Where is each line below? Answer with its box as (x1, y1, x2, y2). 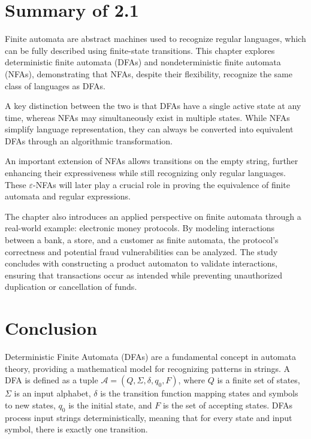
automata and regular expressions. (5, 190, 131, 202)
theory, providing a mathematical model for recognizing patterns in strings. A (5, 362, 291, 374)
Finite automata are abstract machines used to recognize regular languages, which (5, 32, 306, 45)
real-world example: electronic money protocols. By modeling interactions (5, 222, 275, 234)
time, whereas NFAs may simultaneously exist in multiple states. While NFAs (5, 111, 290, 123)
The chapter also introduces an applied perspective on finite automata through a (5, 210, 301, 222)
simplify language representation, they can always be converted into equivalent (5, 123, 294, 135)
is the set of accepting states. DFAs (162, 398, 293, 411)
